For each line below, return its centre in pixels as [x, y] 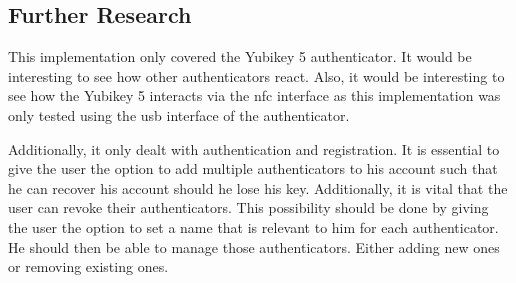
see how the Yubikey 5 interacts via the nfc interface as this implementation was [254, 95]
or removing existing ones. [88, 266]
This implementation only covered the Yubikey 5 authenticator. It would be [240, 56]
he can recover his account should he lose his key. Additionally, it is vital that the [258, 187]
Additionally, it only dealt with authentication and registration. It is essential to [254, 148]
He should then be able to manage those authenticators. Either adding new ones [254, 246]
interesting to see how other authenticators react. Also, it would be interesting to [256, 75]
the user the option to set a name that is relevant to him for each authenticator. [253, 226]
